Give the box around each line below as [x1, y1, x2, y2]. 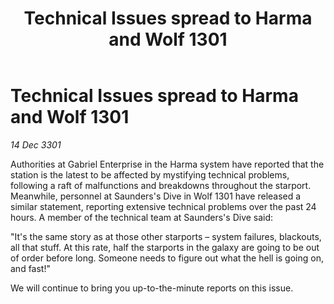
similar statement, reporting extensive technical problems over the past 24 [10, 200, 317, 212]
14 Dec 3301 [10, 138, 62, 151]
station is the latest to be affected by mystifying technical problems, [10, 168, 290, 181]
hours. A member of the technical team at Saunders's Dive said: [10, 211, 274, 223]
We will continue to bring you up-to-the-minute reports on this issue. [10, 282, 294, 294]
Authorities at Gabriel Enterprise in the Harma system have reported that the [10, 158, 325, 170]
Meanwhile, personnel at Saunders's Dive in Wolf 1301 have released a [10, 190, 302, 202]
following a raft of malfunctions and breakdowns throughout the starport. [10, 179, 312, 191]
